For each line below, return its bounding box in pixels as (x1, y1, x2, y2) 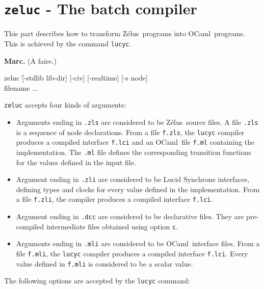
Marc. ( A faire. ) (4, 55, 57, 66)
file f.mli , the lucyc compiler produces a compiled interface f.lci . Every (16, 248, 248, 259)
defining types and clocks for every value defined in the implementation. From (16, 183, 260, 194)
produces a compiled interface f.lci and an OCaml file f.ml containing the (16, 137, 255, 147)
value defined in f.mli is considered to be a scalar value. (16, 258, 193, 269)
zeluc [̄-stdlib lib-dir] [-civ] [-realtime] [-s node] (4, 72, 148, 83)
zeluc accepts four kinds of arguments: (4, 99, 126, 110)
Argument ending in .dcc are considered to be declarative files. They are (16, 211, 244, 222)
